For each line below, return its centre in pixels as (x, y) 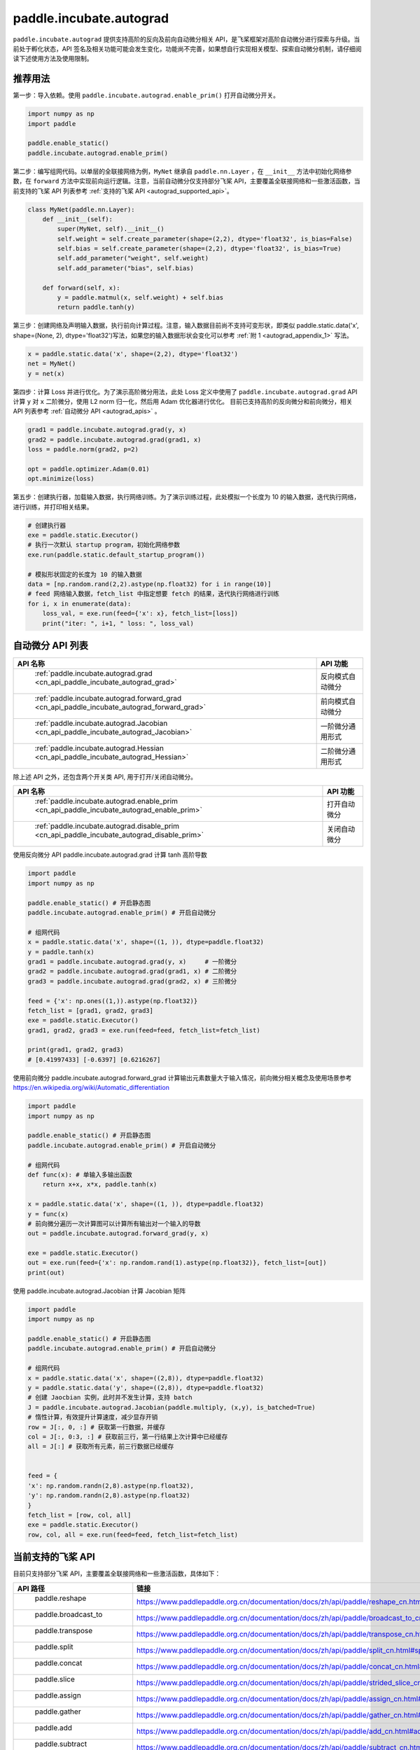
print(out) (46, 1273)
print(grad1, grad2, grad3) (76, 1050)
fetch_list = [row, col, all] (79, 1515)
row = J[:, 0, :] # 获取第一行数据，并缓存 (97, 1427)
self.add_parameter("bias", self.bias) (125, 268)
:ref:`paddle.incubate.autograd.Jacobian (101, 723)
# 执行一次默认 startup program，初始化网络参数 (104, 545)
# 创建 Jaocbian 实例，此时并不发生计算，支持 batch (110, 1398)
